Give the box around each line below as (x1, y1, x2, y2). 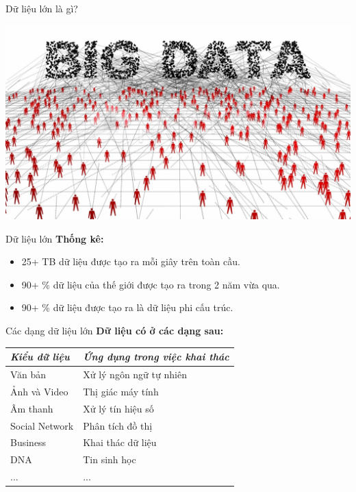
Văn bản (10, 367, 47, 381)
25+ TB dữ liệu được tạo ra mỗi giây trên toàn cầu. (21, 254, 240, 269)
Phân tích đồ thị (83, 418, 153, 432)
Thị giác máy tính (83, 384, 159, 398)
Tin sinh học (83, 452, 136, 467)
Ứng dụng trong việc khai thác (83, 349, 229, 364)
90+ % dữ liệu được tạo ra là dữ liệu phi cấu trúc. (21, 300, 233, 315)
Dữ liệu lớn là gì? (5, 1, 78, 15)
